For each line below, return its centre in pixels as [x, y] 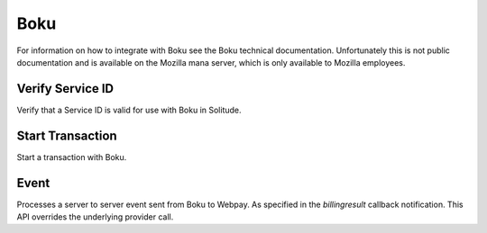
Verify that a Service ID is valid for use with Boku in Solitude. [129, 110]
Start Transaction [67, 135]
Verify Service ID [65, 89]
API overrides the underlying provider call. [95, 217]
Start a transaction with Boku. [72, 157]
